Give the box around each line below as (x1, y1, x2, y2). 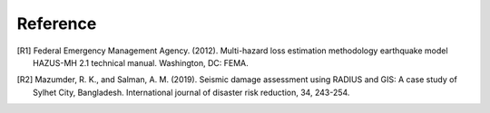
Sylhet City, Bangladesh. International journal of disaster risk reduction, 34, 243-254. (33, 87, 350, 98)
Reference (16, 14, 97, 33)
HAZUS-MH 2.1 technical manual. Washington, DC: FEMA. (33, 57, 249, 68)
